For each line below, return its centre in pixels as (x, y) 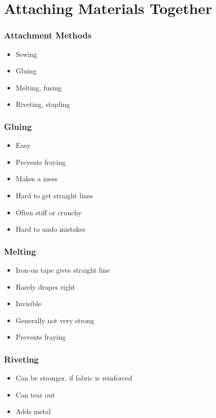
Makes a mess (37, 179)
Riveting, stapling (43, 104)
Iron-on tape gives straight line (63, 269)
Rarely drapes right (45, 286)
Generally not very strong (55, 320)
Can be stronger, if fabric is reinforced (74, 378)
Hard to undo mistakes (51, 229)
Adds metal (33, 411)
